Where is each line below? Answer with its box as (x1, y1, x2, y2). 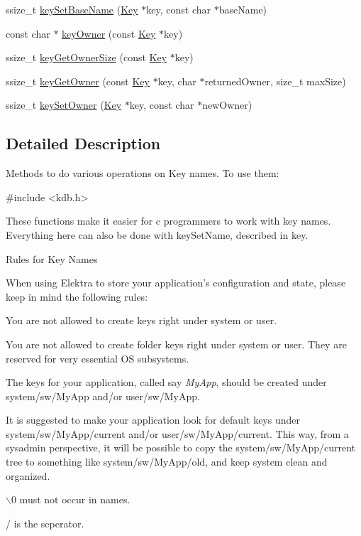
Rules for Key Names (6, 251, 98, 266)
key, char (157, 73, 196, 88)
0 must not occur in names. (11, 492, 130, 507)
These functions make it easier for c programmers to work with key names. (6, 213, 331, 228)
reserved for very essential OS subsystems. (6, 350, 189, 365)
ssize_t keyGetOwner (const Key (6, 73, 150, 88)
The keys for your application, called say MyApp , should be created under (6, 375, 327, 390)
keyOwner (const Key (62, 26, 156, 41)
